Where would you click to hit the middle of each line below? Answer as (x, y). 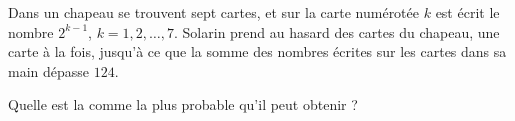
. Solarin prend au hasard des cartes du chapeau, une (337, 31)
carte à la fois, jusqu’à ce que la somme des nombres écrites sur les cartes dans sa (257, 51)
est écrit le (467, 12)
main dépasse (49, 70)
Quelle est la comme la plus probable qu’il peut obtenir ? (183, 104)
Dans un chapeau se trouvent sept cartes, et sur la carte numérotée (213, 12)
